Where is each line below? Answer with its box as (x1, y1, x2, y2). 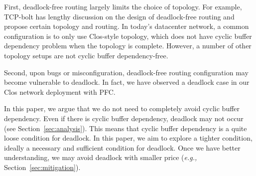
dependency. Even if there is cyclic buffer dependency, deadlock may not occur (4, 113, 244, 123)
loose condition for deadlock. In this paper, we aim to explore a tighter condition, (4, 133, 253, 143)
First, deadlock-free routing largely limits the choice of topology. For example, (4, 1, 242, 11)
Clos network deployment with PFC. (4, 86, 116, 97)
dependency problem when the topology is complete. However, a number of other (4, 40, 252, 51)
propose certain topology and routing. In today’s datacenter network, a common (4, 21, 249, 31)
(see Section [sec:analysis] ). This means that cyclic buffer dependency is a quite (4, 123, 247, 133)
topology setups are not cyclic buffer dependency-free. (4, 50, 168, 60)
